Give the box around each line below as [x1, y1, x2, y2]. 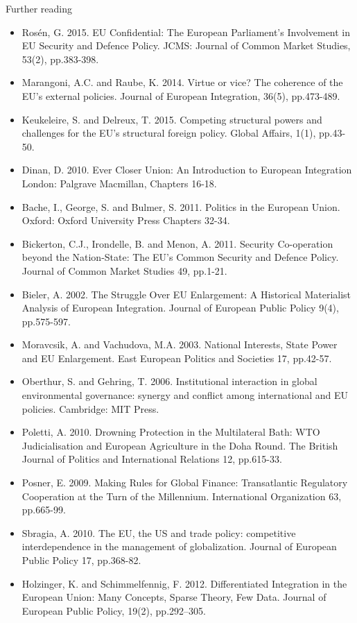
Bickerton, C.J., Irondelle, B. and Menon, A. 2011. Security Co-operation [21, 236, 333, 250]
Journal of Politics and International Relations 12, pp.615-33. [21, 452, 282, 466]
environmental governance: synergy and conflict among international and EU [21, 388, 349, 402]
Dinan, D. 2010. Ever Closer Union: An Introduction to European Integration [21, 162, 352, 177]
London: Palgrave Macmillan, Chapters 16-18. [21, 176, 217, 190]
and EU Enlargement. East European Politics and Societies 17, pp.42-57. [21, 350, 332, 365]
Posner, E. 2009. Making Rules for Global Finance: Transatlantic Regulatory [21, 475, 348, 490]
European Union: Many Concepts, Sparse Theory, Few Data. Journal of [21, 590, 326, 604]
